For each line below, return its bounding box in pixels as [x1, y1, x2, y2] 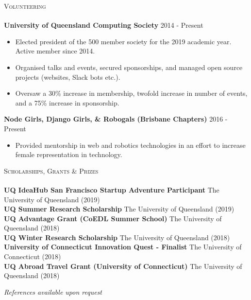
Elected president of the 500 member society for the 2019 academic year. [15, 36, 232, 46]
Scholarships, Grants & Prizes [4, 165, 99, 176]
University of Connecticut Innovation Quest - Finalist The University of [4, 242, 242, 252]
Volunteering [4, 1, 46, 11]
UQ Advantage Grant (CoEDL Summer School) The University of [4, 213, 222, 223]
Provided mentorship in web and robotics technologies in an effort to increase [15, 140, 246, 150]
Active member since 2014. [15, 46, 95, 56]
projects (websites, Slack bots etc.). [15, 71, 120, 82]
